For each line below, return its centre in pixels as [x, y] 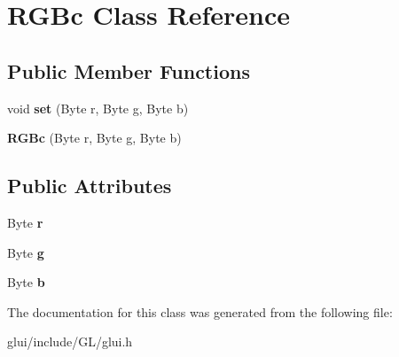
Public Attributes [90, 186]
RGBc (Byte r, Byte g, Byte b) [94, 138]
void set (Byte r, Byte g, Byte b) [98, 108]
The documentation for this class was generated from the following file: [200, 311]
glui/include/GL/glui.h [70, 341]
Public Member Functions [129, 70]
